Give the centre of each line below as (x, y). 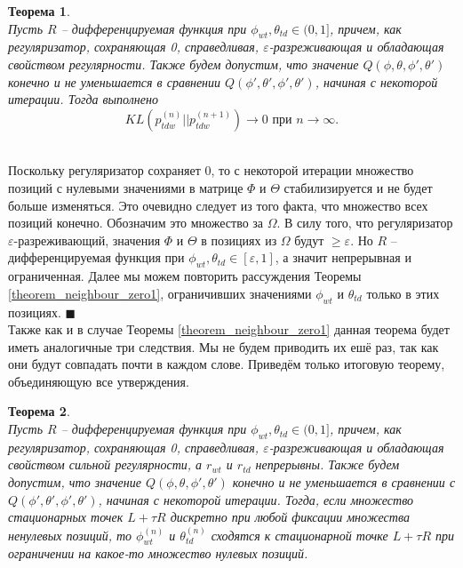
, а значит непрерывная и (343, 257)
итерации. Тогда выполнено (83, 99)
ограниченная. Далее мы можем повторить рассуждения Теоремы (185, 276)
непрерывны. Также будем (327, 464)
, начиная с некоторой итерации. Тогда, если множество (256, 499)
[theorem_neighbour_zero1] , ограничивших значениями (160, 293)
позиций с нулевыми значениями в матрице (126, 187)
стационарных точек (66, 517)
